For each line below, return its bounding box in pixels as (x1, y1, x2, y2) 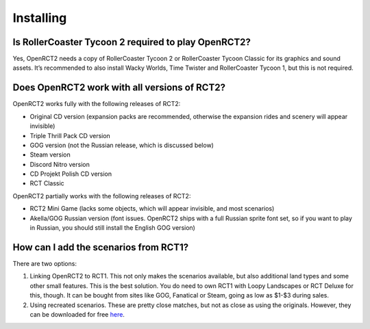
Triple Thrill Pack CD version (29, 131, 111, 140)
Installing (12, 10, 67, 25)
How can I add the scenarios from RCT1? (12, 241, 189, 253)
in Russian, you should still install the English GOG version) (29, 224, 195, 232)
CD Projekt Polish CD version (29, 170, 112, 178)
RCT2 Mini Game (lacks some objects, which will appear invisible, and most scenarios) (29, 205, 275, 213)
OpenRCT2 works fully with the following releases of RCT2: (12, 100, 181, 108)
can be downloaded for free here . (29, 310, 125, 318)
